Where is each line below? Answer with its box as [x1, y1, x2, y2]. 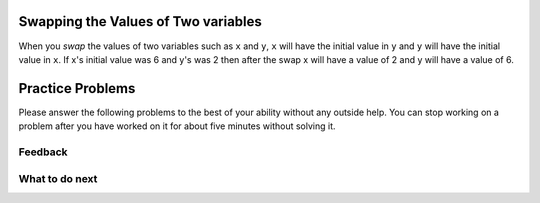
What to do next [18, 171, 98, 185]
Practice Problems [18, 80, 136, 97]
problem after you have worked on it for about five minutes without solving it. [18, 120, 336, 132]
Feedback [18, 145, 69, 159]
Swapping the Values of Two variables [18, 13, 262, 30]
